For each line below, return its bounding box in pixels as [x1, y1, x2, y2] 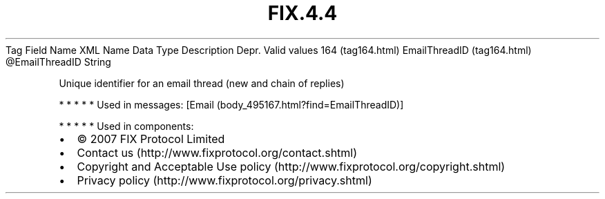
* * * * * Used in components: [59, 120, 194, 132]
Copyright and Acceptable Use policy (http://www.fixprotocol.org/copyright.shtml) [77, 159, 506, 173]
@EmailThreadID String [6, 55, 111, 68]
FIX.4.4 [267, 1, 338, 25]
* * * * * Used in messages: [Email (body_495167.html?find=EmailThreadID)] [59, 98, 404, 111]
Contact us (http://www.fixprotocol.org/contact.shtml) [77, 145, 358, 160]
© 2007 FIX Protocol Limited [77, 131, 225, 146]
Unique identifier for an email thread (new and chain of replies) [59, 77, 345, 89]
